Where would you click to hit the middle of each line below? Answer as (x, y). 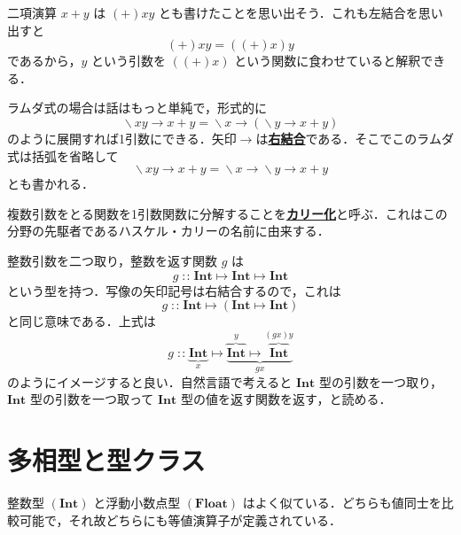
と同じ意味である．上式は (82, 321)
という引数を (128, 61)
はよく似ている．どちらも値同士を (342, 502)
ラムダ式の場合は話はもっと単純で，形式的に (137, 108)
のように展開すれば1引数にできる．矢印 (122, 138)
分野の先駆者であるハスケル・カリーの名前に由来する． (168, 231)
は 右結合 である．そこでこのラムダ (355, 138)
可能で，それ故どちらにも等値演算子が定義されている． (180, 519)
